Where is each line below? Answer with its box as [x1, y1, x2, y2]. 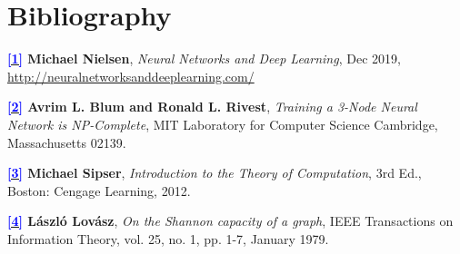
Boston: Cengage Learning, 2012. [7, 181, 191, 200]
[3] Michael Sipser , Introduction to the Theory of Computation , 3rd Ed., [7, 163, 422, 182]
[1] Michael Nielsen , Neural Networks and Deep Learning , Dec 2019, [7, 49, 401, 68]
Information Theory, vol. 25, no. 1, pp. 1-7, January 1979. [7, 229, 329, 248]
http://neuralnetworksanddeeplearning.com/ [7, 66, 255, 85]
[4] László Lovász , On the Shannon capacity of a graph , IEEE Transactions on [7, 211, 454, 230]
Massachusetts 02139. [7, 132, 126, 151]
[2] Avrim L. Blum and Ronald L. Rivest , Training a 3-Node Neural [7, 97, 417, 116]
